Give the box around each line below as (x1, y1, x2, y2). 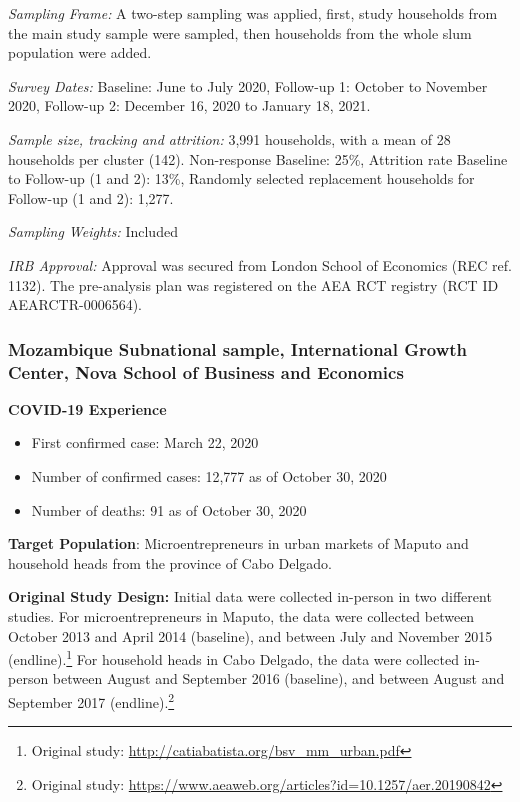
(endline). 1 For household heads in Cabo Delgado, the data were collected (8, 646, 459, 669)
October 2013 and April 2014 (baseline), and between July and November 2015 (8, 625, 493, 646)
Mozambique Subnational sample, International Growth (8, 336, 468, 361)
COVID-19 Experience (8, 398, 167, 419)
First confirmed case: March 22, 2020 (31, 432, 259, 453)
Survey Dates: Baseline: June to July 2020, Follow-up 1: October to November (8, 75, 488, 96)
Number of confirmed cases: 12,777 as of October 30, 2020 (31, 466, 387, 487)
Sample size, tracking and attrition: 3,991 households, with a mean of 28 (8, 128, 451, 149)
